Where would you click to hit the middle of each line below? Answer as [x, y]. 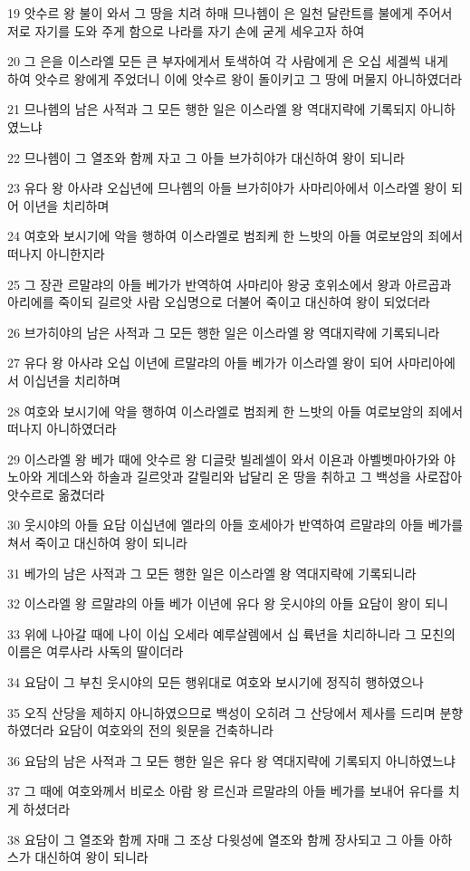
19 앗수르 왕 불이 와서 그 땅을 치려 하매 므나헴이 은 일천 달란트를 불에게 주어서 [230, 13]
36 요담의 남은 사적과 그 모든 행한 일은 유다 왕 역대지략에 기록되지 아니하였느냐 [231, 760]
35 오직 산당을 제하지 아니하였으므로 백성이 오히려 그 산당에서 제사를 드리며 [221, 712]
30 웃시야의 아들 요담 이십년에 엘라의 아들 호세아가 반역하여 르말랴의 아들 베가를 [235, 525]
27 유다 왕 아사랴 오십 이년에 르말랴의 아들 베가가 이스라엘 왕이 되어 [200, 363]
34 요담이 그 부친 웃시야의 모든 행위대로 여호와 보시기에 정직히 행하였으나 [216, 682]
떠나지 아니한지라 [56, 253]
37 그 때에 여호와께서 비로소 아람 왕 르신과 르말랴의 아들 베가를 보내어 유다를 [226, 791]
